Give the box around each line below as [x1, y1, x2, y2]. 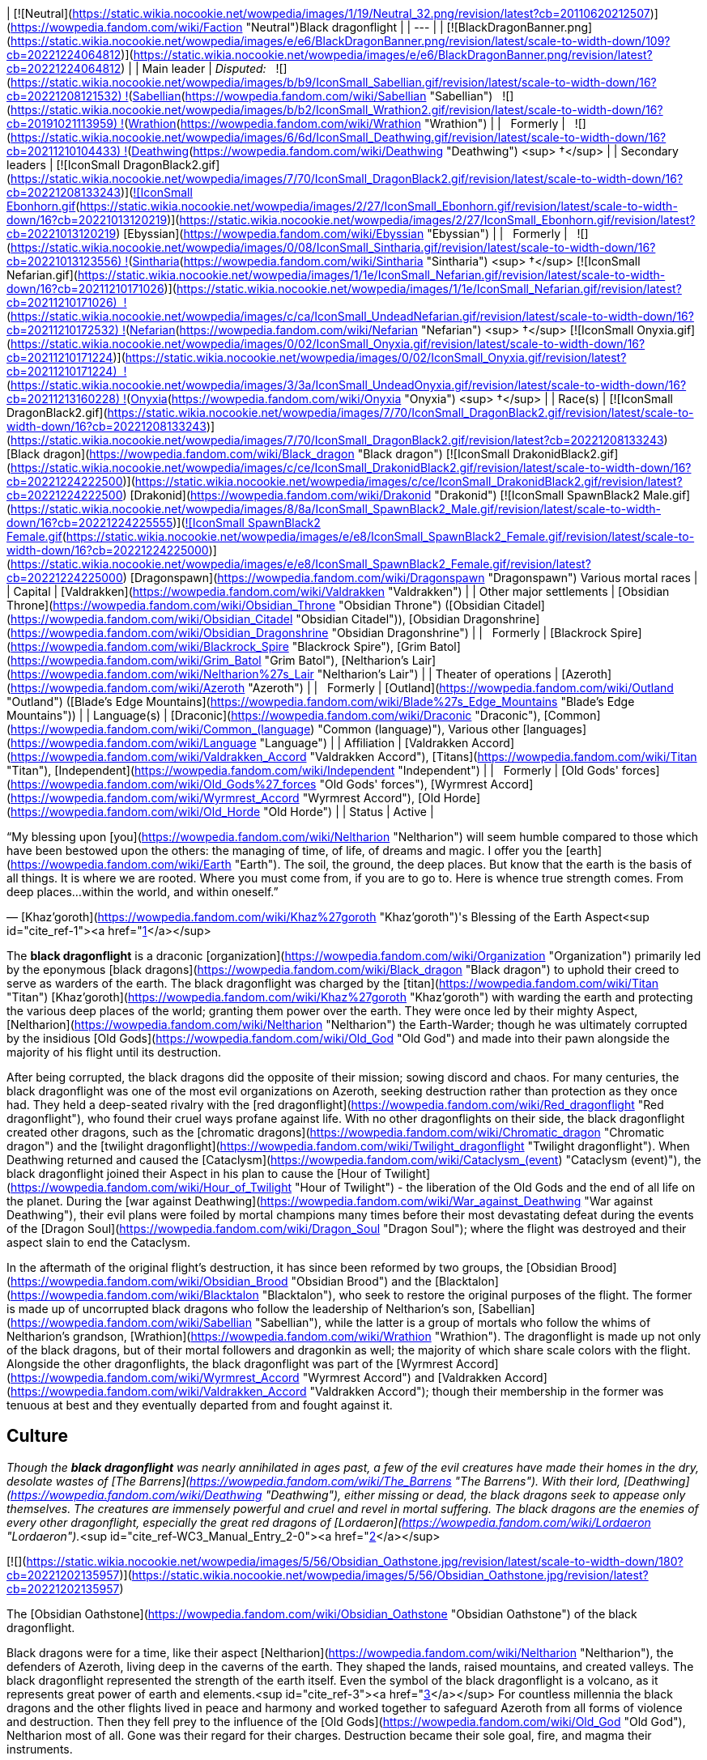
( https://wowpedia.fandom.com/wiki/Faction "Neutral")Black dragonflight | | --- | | [6, 20, 444, 34]
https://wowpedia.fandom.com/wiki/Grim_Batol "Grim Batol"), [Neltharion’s [11, 653, 409, 667]
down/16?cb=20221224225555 [6, 516, 173, 529]
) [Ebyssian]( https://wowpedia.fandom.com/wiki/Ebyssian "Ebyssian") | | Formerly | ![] [116, 227, 589, 240]
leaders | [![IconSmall [6, 158, 121, 172]
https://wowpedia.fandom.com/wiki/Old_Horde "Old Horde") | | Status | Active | [11, 805, 434, 818]
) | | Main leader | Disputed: [121, 62, 266, 75]
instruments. [6, 1741, 73, 1756]
